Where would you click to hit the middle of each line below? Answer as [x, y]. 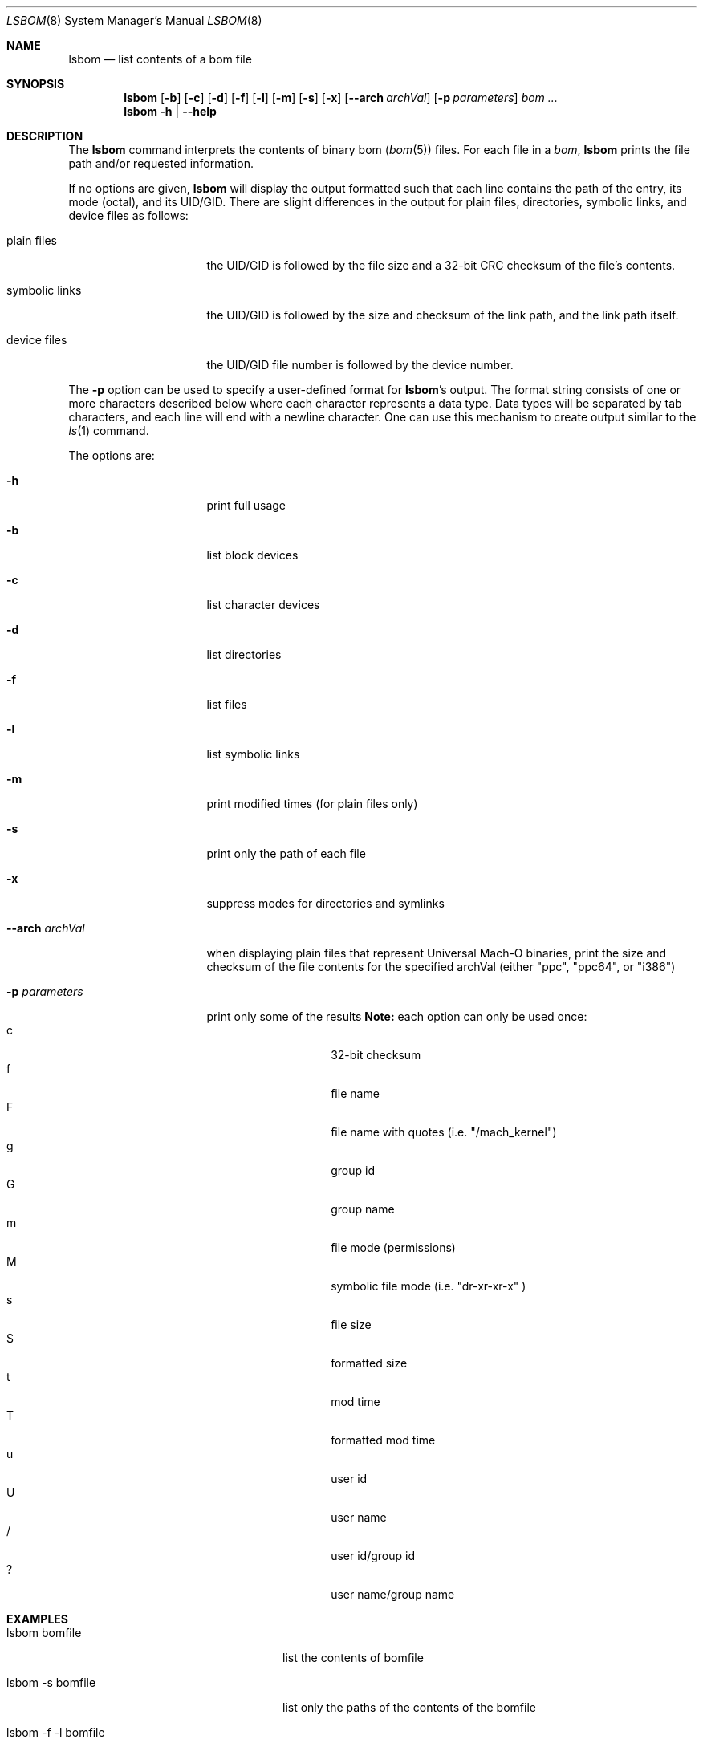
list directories [244, 654]
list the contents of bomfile [353, 1658]
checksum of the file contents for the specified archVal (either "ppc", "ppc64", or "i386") [441, 967]
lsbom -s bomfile [51, 1682]
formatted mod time [383, 1440]
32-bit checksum [376, 1055]
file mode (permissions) [393, 1247]
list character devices [263, 605]
